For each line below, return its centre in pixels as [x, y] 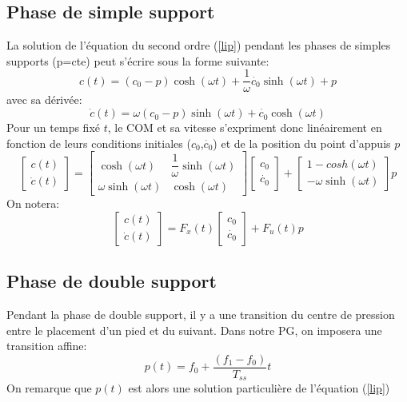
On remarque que [49, 388]
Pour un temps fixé [53, 127]
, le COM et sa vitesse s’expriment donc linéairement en [245, 127]
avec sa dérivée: [44, 100]
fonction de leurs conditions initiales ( [99, 143]
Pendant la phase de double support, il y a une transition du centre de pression [201, 314]
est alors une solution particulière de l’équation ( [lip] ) [259, 388]
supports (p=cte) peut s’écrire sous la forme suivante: [138, 60]
